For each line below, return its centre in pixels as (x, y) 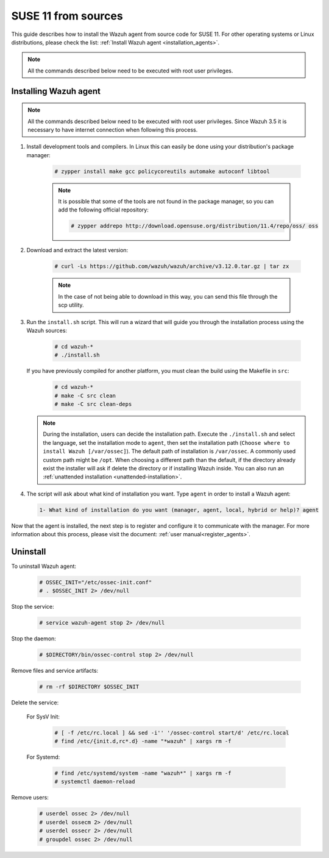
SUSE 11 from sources (67, 16)
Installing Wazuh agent (56, 91)
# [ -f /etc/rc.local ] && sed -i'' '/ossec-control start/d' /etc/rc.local (172, 732)
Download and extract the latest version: (77, 250)
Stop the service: (33, 607)
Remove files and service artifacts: (55, 671)
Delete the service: (35, 703)
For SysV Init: (43, 717)
